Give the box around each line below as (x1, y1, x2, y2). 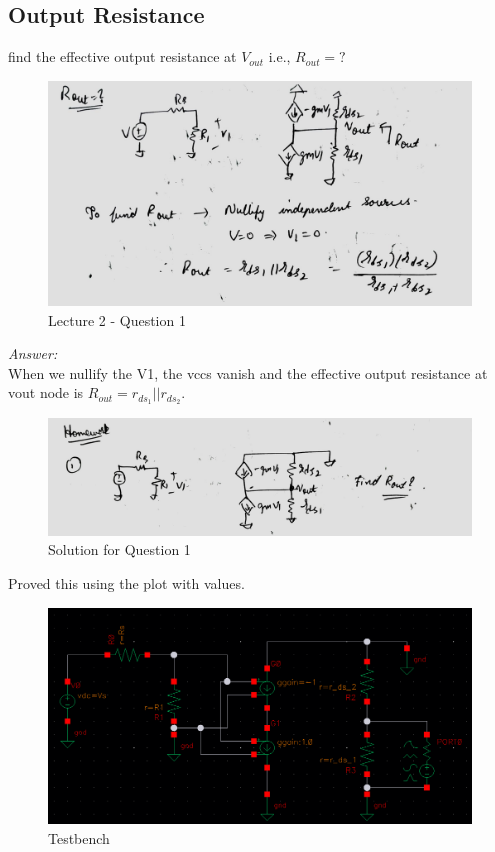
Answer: (8, 343, 58, 364)
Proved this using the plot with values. (8, 573, 245, 594)
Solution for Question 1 (48, 539, 191, 560)
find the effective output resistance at (8, 46, 237, 67)
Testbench (48, 827, 110, 848)
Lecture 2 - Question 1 (48, 309, 186, 330)
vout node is (8, 382, 84, 403)
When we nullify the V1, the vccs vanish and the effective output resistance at (8, 362, 488, 383)
